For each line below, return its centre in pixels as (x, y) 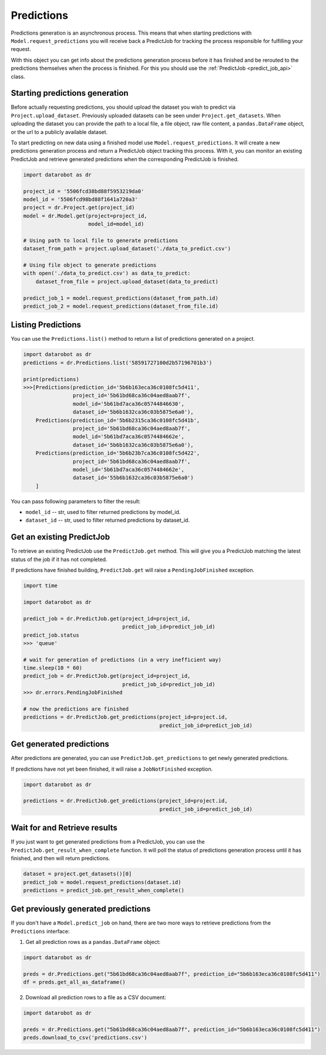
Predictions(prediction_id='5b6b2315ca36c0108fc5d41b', (118, 420)
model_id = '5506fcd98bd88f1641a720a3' (80, 199)
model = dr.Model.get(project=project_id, (85, 216)
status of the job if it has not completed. (59, 559)
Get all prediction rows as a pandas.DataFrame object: (93, 942)
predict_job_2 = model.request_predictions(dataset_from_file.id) (121, 306)
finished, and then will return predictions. (61, 858)
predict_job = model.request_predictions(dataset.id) (102, 882)
